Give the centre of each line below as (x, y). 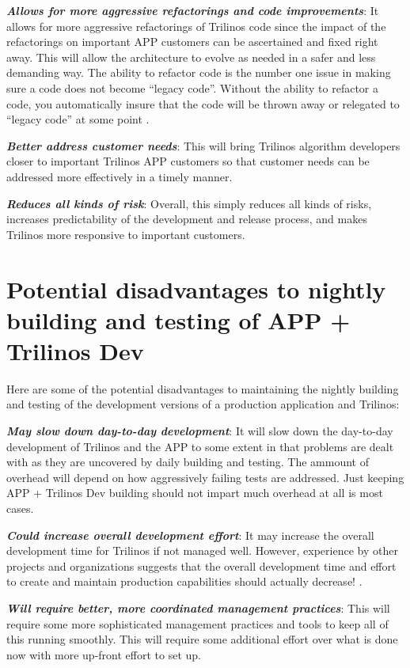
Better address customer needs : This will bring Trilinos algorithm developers (203, 145)
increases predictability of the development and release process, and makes (187, 219)
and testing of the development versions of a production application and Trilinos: (203, 404)
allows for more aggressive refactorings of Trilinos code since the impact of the (196, 26)
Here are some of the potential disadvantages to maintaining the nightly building (203, 388)
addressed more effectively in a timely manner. (120, 176)
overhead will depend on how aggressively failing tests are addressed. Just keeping (205, 477)
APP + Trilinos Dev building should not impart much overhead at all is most (195, 493)
